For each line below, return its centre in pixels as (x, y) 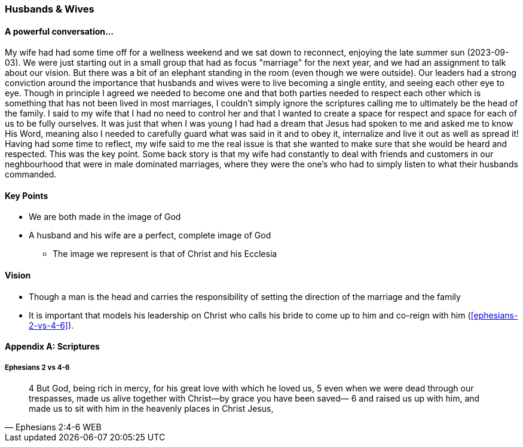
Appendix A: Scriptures (52, 347)
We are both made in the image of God (105, 217)
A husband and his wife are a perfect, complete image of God (150, 235)
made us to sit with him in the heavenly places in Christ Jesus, (151, 409)
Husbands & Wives (50, 9)
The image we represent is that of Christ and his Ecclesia (165, 254)
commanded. (31, 174)
